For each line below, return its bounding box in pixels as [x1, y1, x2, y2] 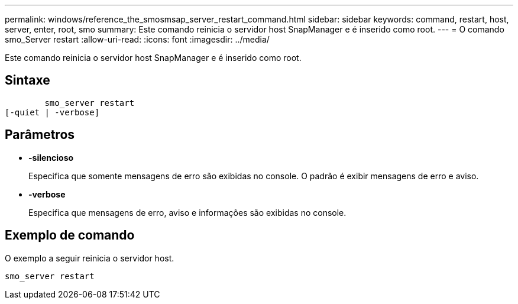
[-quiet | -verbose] [5, 107, 100, 117]
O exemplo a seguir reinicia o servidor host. [5, 253, 174, 263]
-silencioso [28, 152, 74, 163]
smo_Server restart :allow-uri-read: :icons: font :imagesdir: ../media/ [5, 34, 270, 44]
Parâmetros [5, 127, 75, 143]
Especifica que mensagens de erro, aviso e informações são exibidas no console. [28, 207, 347, 218]
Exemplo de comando [5, 228, 135, 243]
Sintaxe [5, 73, 50, 88]
